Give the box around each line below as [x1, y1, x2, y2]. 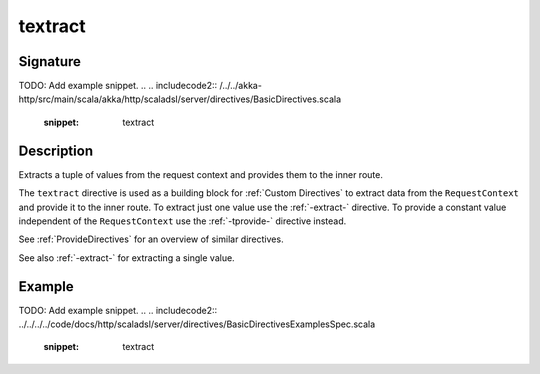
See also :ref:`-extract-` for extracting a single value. [18, 251, 235, 264]
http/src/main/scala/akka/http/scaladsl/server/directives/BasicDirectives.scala [18, 93, 342, 105]
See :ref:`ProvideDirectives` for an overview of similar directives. [18, 233, 284, 245]
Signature [18, 53, 82, 70]
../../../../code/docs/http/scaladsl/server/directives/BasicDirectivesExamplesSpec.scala [18, 318, 376, 330]
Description [18, 142, 94, 159]
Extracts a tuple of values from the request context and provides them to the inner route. [18, 168, 384, 180]
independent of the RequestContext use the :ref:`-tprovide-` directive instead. [18, 215, 347, 227]
